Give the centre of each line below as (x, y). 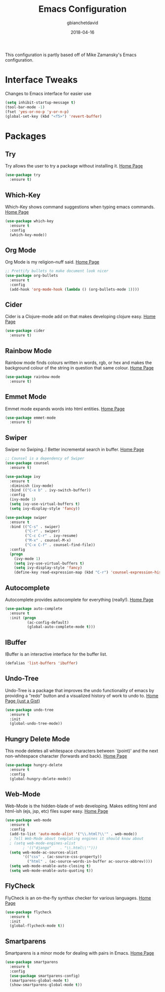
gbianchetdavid (82, 23)
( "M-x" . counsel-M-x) (48, 540)
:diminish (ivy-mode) (32, 486)
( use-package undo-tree (29, 710)
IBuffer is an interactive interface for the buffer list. (56, 654)
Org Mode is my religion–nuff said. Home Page (52, 262)
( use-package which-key (29, 221)
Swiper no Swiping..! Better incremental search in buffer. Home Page (75, 450)
